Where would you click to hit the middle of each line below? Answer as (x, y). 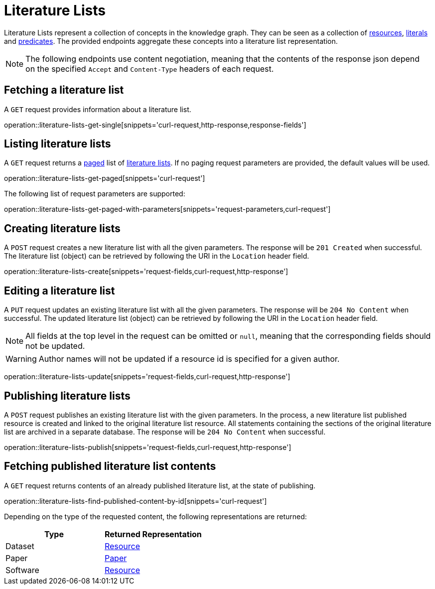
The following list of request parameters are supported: (95, 194)
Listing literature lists (58, 144)
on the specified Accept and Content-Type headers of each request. (150, 69)
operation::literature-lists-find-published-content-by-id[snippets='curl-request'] (136, 501)
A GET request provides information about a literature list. (98, 109)
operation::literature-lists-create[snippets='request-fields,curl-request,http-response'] (146, 272)
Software (22, 570)
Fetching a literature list (64, 90)
